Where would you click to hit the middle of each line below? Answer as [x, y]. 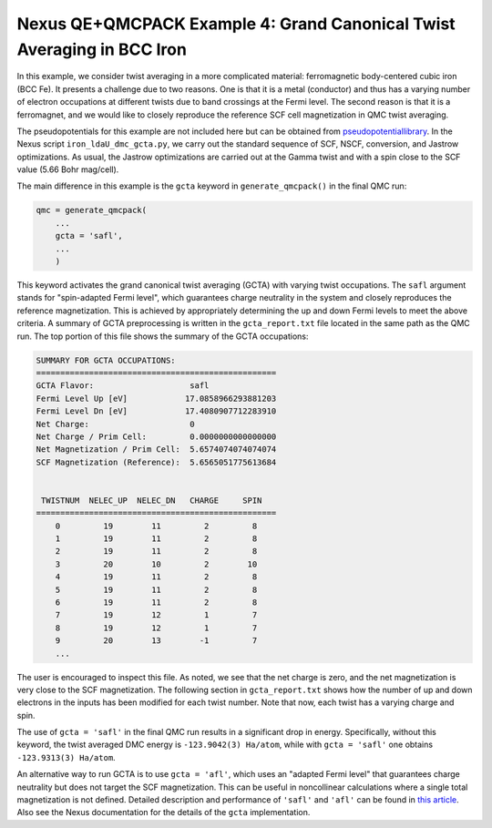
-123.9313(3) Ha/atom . [66, 757]
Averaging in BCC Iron [102, 49]
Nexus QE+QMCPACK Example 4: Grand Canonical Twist [236, 24]
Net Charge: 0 [115, 424]
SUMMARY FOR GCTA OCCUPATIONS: [106, 360]
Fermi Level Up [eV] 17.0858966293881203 [156, 398]
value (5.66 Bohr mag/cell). [68, 169]
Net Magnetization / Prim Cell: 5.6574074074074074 [156, 450]
